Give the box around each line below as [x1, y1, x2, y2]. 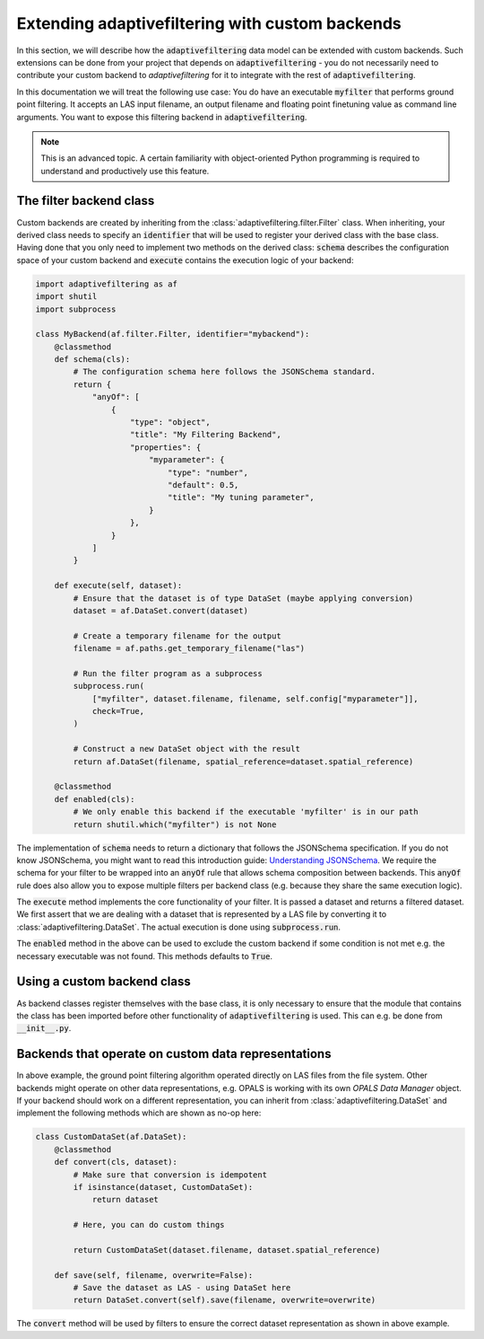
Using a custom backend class [16, 974, 192, 990]
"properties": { [130, 442, 202, 453]
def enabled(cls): [54, 794, 135, 804]
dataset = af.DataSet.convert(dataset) [73, 605, 248, 615]
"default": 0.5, [167, 480, 239, 489]
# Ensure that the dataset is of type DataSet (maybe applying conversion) [73, 593, 414, 603]
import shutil [35, 292, 98, 302]
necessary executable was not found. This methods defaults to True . [16, 950, 273, 961]
